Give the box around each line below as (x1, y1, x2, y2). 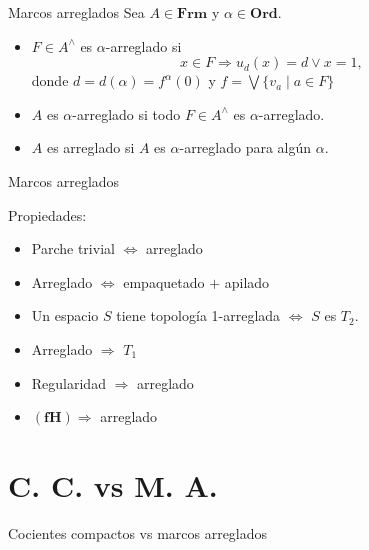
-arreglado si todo (72, 103, 181, 124)
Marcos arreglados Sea (8, 2, 145, 22)
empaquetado (123, 271, 205, 292)
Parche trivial (31, 238, 115, 259)
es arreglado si (46, 137, 135, 158)
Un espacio (31, 305, 99, 326)
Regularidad (31, 372, 106, 393)
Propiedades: (8, 204, 87, 225)
